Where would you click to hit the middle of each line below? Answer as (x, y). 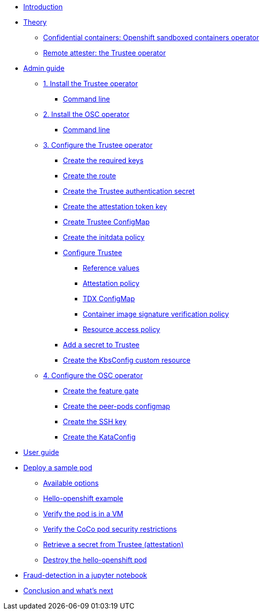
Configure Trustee (93, 252)
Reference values (111, 268)
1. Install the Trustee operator (91, 84)
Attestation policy (111, 283)
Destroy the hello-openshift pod (95, 560)
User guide (41, 452)
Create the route (90, 176)
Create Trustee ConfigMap (106, 222)
